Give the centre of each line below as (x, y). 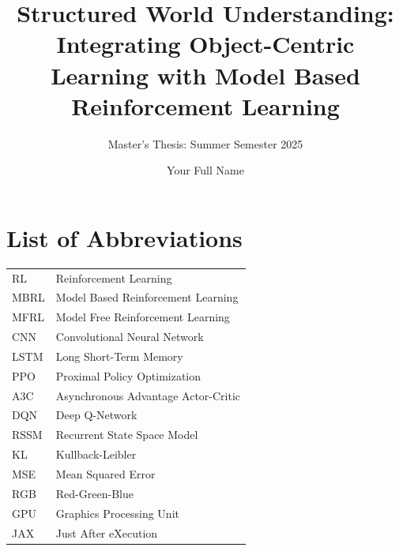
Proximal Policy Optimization (128, 375)
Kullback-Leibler (96, 454)
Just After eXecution (107, 532)
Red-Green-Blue (94, 493)
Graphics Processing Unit (117, 513)
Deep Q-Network (96, 415)
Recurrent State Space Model (127, 435)
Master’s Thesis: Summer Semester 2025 (205, 143)
